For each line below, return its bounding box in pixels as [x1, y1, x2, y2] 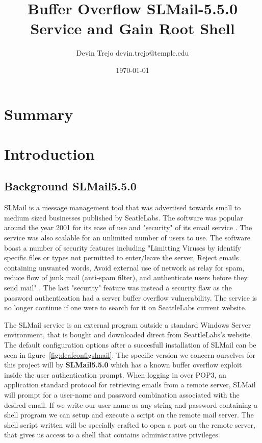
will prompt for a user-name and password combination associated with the [4, 389, 240, 400]
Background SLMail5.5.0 [4, 178, 137, 194]
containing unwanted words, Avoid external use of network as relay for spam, [4, 262, 245, 273]
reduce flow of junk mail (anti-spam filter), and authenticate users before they [4, 272, 248, 283]
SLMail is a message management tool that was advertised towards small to [4, 202, 241, 213]
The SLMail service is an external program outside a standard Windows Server [4, 319, 251, 330]
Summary [4, 103, 73, 124]
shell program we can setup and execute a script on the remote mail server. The [4, 409, 254, 420]
